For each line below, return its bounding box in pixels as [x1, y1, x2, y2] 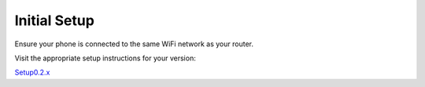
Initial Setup [14, 12, 94, 29]
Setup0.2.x [14, 67, 50, 78]
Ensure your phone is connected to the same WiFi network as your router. [14, 39, 253, 49]
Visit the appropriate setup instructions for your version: [14, 53, 196, 63]
